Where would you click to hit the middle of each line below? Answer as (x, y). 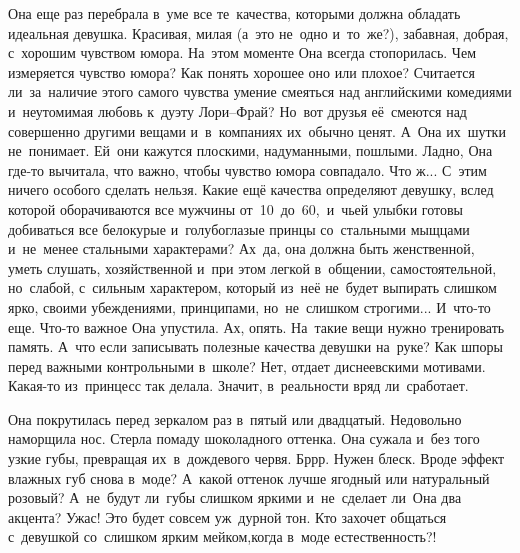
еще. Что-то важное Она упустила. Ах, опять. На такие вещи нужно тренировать (256, 326)
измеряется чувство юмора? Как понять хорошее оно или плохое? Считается (241, 71)
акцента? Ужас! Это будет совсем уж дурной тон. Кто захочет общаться (227, 516)
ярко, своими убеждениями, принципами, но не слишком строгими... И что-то (249, 306)
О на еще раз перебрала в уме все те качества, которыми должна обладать (234, 13)
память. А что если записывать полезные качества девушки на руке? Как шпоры (255, 346)
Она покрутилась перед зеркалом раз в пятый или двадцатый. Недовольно (235, 418)
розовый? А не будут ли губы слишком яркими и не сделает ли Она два (235, 497)
